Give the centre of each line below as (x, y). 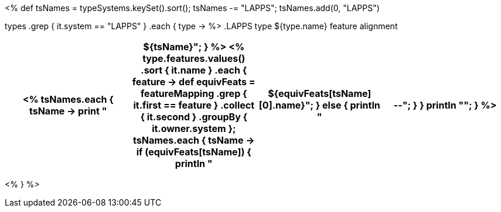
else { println (351, 105)
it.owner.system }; (194, 128)
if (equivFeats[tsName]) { (194, 152)
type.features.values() (194, 58)
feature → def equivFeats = (194, 82)
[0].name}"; (286, 105)
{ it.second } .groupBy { (194, 117)
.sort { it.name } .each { (194, 70)
